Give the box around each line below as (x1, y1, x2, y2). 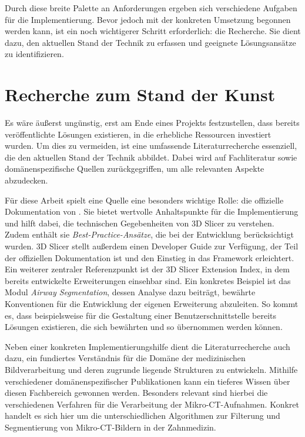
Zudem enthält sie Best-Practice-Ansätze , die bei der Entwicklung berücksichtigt (5, 228, 294, 241)
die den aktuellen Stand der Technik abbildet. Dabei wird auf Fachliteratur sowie (5, 151, 297, 163)
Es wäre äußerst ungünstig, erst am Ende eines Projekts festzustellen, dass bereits (5, 116, 300, 129)
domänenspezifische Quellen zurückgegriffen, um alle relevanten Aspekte (5, 162, 264, 175)
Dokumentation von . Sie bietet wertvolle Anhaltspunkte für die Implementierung (5, 205, 299, 218)
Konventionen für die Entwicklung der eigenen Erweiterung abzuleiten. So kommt (5, 298, 299, 309)
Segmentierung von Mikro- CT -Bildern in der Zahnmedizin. (5, 421, 216, 433)
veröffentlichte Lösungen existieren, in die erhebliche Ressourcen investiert (5, 128, 272, 140)
